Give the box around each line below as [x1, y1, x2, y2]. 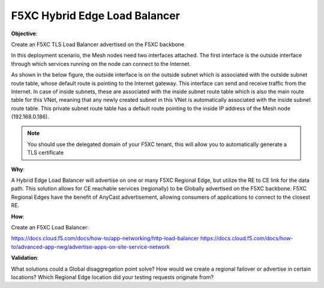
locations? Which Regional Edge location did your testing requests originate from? [11, 273, 214, 281]
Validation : [11, 254, 39, 262]
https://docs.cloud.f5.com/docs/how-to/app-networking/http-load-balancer [11, 235, 199, 242]
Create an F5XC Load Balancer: [11, 223, 89, 231]
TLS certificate [27, 149, 64, 156]
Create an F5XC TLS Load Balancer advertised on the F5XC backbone [11, 41, 185, 48]
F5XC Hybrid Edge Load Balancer [11, 9, 180, 22]
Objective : [11, 30, 38, 37]
